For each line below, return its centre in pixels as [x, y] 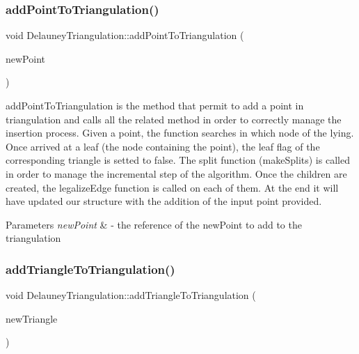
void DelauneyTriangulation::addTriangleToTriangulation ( [131, 295]
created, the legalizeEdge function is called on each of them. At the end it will [172, 187]
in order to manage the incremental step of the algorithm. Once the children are [176, 173]
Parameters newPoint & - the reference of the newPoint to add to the [154, 224]
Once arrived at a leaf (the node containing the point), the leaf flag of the [163, 146]
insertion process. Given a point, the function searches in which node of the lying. [180, 133]
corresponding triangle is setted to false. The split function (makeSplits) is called [178, 160]
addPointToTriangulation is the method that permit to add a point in [155, 105]
